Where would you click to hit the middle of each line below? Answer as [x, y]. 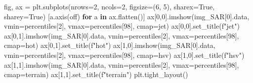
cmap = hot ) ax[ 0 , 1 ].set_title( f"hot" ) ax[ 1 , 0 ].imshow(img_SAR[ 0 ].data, [110, 45]
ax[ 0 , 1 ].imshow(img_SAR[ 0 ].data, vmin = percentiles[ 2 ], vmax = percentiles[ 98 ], [122, 35]
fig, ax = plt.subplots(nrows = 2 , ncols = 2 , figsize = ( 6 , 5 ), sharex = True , [109, 6]
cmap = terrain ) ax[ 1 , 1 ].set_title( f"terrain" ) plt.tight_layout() [96, 74]
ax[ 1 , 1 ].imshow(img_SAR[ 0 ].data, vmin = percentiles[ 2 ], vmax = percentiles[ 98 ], [122, 64]
